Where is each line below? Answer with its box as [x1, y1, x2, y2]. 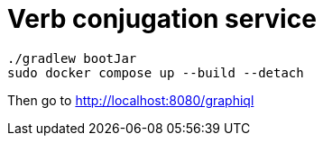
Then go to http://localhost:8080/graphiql [7, 92, 254, 108]
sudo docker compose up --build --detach [7, 65, 304, 80]
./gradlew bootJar [7, 50, 137, 66]
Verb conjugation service [7, 4, 317, 34]
